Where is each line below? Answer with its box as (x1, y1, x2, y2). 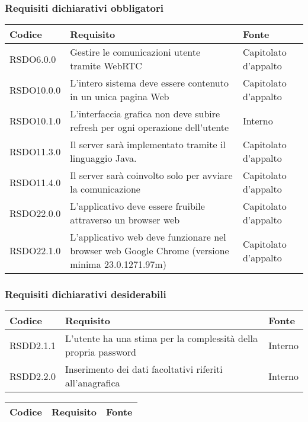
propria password (65, 345, 136, 359)
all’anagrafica (65, 376, 120, 390)
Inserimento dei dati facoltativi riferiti (65, 362, 223, 376)
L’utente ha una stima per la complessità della (65, 331, 258, 346)
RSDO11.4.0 (9, 175, 61, 189)
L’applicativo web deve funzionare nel (70, 230, 226, 244)
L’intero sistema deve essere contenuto (70, 76, 229, 90)
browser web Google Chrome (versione (70, 244, 229, 258)
